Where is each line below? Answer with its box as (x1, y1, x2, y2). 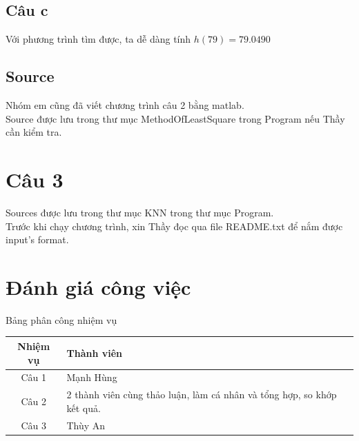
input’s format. (6, 232, 69, 247)
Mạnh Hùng (66, 370, 117, 384)
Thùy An (66, 418, 106, 432)
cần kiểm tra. (6, 125, 62, 139)
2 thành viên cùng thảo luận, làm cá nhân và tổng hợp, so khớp (66, 387, 337, 402)
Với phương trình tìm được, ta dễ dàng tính (6, 32, 191, 46)
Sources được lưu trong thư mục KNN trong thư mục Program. (6, 205, 274, 219)
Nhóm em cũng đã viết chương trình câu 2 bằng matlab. (6, 98, 244, 112)
